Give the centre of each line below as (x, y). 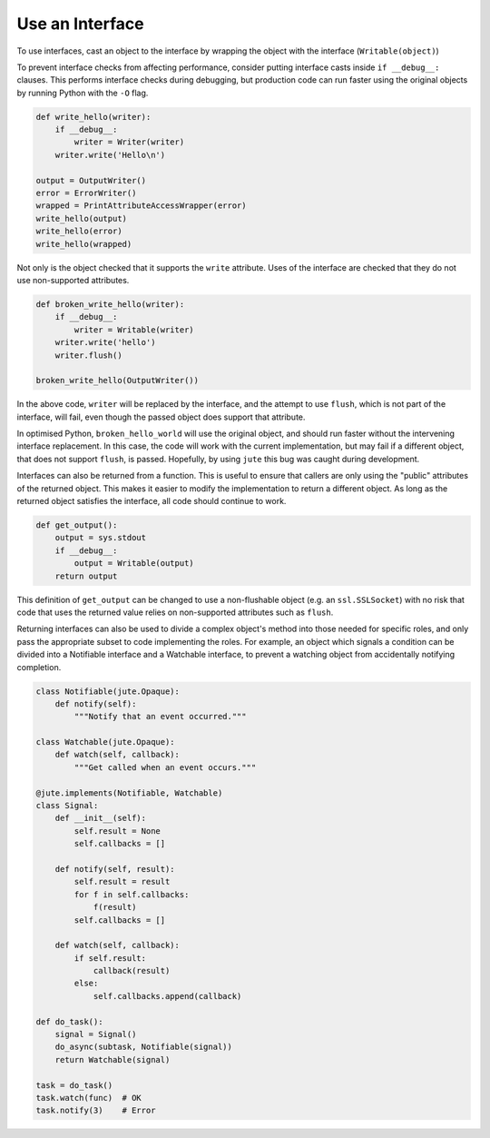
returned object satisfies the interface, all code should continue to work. (152, 501)
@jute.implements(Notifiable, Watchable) (129, 793)
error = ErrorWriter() (86, 193)
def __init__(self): (101, 818)
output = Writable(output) (134, 564)
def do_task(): (69, 1021)
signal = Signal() (96, 1034)
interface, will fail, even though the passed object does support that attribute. (161, 417)
